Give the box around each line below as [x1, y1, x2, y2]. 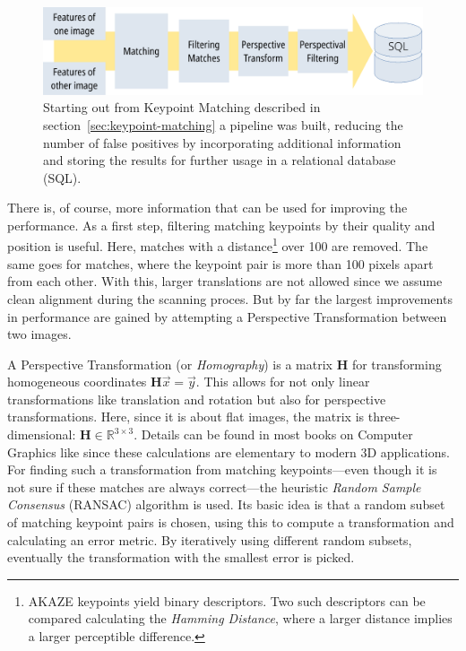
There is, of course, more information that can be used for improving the [7, 198, 408, 217]
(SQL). [43, 168, 82, 187]
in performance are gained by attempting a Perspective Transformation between [7, 307, 447, 325]
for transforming [351, 354, 442, 373]
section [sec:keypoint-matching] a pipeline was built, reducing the [43, 115, 403, 134]
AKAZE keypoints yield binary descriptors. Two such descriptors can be [28, 591, 426, 610]
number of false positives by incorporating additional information [43, 133, 401, 152]
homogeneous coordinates [7, 372, 147, 391]
